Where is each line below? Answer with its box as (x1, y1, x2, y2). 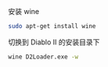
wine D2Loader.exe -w (8, 53, 79, 61)
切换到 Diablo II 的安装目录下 (8, 37, 100, 47)
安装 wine (8, 7, 40, 16)
